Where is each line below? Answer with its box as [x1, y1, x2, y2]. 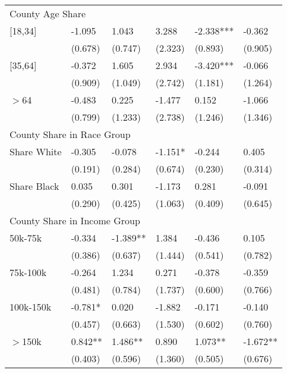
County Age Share [10, 7, 86, 20]
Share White [10, 145, 62, 158]
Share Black [10, 179, 59, 193]
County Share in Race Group [10, 127, 131, 141]
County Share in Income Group [10, 214, 140, 227]
